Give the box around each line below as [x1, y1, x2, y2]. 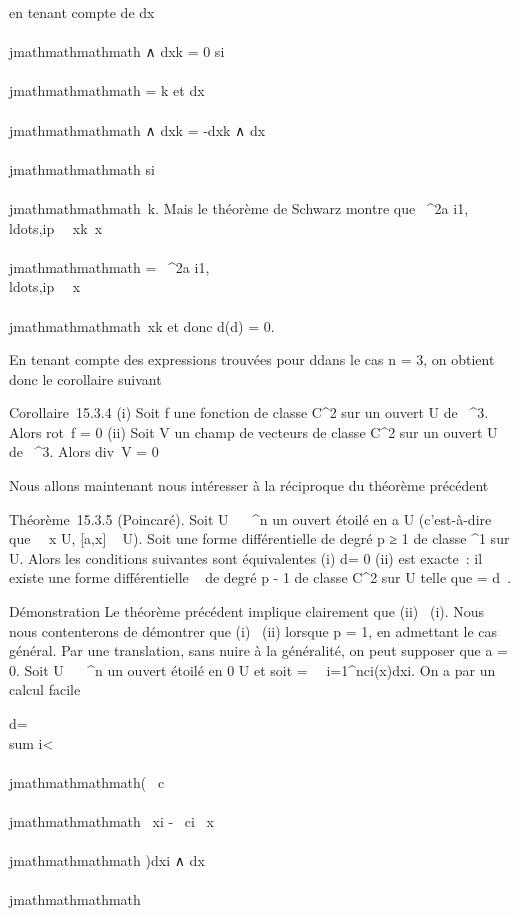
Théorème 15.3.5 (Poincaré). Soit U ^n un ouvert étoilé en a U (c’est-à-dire [9, 508, 492, 529]
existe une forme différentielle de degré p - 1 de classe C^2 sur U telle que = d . [9, 567, 512, 588]
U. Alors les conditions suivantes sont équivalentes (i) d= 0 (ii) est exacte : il [9, 547, 483, 568]
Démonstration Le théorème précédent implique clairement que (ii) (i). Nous [9, 601, 485, 622]
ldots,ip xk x [9, 217, 103, 238]
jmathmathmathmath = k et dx [9, 80, 205, 101]
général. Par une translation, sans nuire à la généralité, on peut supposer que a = [9, 640, 508, 661]
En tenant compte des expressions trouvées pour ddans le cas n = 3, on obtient [9, 349, 495, 370]
